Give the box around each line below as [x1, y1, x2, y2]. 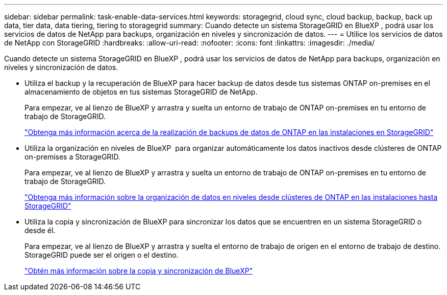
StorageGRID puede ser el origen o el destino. [24, 251, 179, 259]
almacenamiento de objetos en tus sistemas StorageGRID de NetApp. [24, 87, 258, 96]
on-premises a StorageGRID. [24, 152, 120, 161]
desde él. [24, 226, 56, 235]
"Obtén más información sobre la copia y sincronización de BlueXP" [24, 266, 253, 275]
